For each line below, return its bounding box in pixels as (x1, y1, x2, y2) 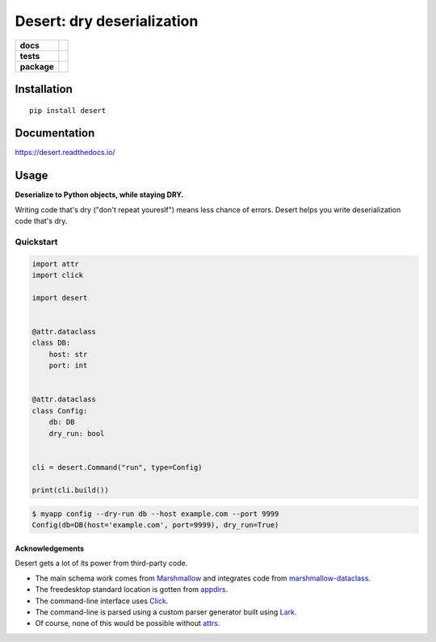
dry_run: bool (48, 429, 105, 438)
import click (31, 271, 84, 280)
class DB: (31, 338, 71, 347)
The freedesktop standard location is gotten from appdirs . (35, 585, 228, 594)
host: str (48, 350, 88, 359)
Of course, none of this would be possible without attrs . (35, 619, 220, 628)
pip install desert (29, 106, 107, 115)
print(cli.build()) (31, 485, 109, 494)
